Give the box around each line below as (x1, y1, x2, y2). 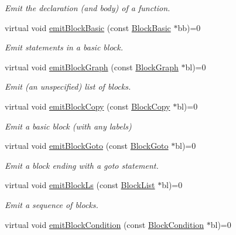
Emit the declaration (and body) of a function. (5, 2, 170, 13)
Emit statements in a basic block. (5, 41, 124, 53)
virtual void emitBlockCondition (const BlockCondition (5, 218, 204, 230)
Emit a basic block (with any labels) (5, 120, 132, 132)
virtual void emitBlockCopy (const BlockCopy (5, 100, 170, 112)
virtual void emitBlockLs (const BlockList (5, 179, 155, 191)
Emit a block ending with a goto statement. (5, 159, 159, 171)
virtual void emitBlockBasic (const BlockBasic (5, 21, 171, 33)
